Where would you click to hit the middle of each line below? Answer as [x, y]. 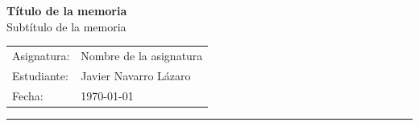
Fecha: [28, 95]
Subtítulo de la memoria [66, 26]
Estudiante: [40, 75]
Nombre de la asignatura [142, 55]
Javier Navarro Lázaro [136, 75]
